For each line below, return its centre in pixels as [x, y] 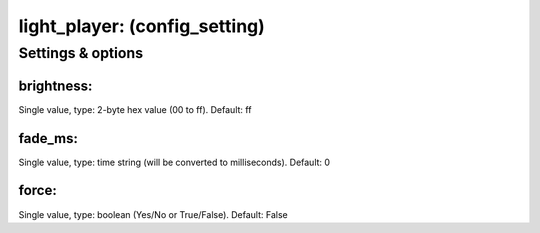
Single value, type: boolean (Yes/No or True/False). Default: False [153, 214]
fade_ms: [48, 138]
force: [37, 190]
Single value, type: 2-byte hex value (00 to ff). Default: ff [135, 109]
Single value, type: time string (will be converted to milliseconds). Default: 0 [174, 162]
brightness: [55, 85]
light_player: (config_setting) [141, 26]
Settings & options [81, 53]
